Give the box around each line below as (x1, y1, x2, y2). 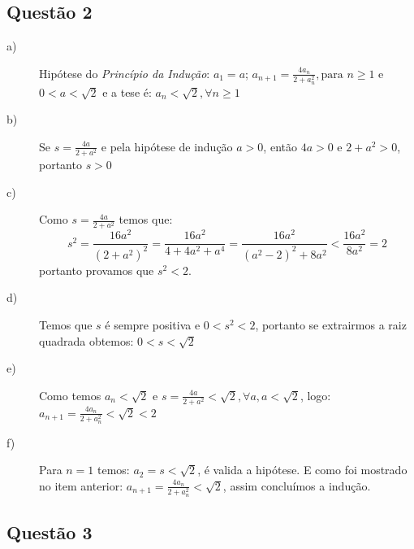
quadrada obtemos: (39, 332, 134, 349)
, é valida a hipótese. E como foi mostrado (197, 461, 408, 478)
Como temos (39, 386, 101, 403)
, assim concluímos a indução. (222, 477, 371, 494)
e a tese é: (102, 83, 152, 100)
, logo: (300, 386, 331, 403)
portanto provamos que (39, 261, 154, 278)
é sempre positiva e (105, 316, 201, 333)
